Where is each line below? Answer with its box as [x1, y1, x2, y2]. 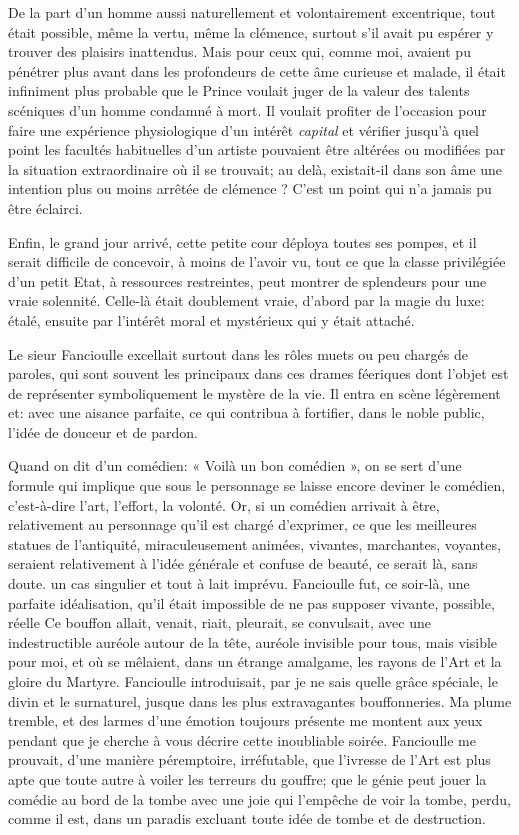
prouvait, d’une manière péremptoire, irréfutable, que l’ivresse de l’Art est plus [8, 749, 491, 770]
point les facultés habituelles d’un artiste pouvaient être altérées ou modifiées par [8, 139, 506, 160]
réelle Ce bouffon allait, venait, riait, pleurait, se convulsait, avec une [8, 612, 431, 633]
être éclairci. [8, 197, 83, 218]
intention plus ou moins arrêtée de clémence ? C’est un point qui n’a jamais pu [8, 178, 492, 199]
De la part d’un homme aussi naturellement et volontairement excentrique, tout [8, 2, 496, 22]
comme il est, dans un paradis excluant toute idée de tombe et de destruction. [8, 808, 486, 829]
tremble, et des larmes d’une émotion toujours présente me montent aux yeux [8, 710, 483, 731]
